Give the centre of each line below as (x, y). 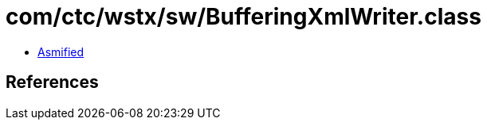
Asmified (61, 52)
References (52, 82)
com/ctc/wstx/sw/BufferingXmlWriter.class (243, 17)
